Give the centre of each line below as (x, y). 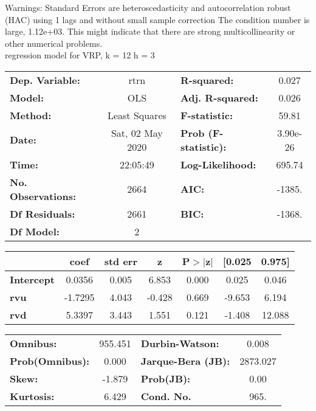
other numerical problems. (54, 43)
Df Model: (35, 231)
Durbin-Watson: (180, 343)
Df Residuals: (43, 213)
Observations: (43, 196)
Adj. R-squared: (219, 97)
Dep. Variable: (45, 80)
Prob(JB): (166, 378)
